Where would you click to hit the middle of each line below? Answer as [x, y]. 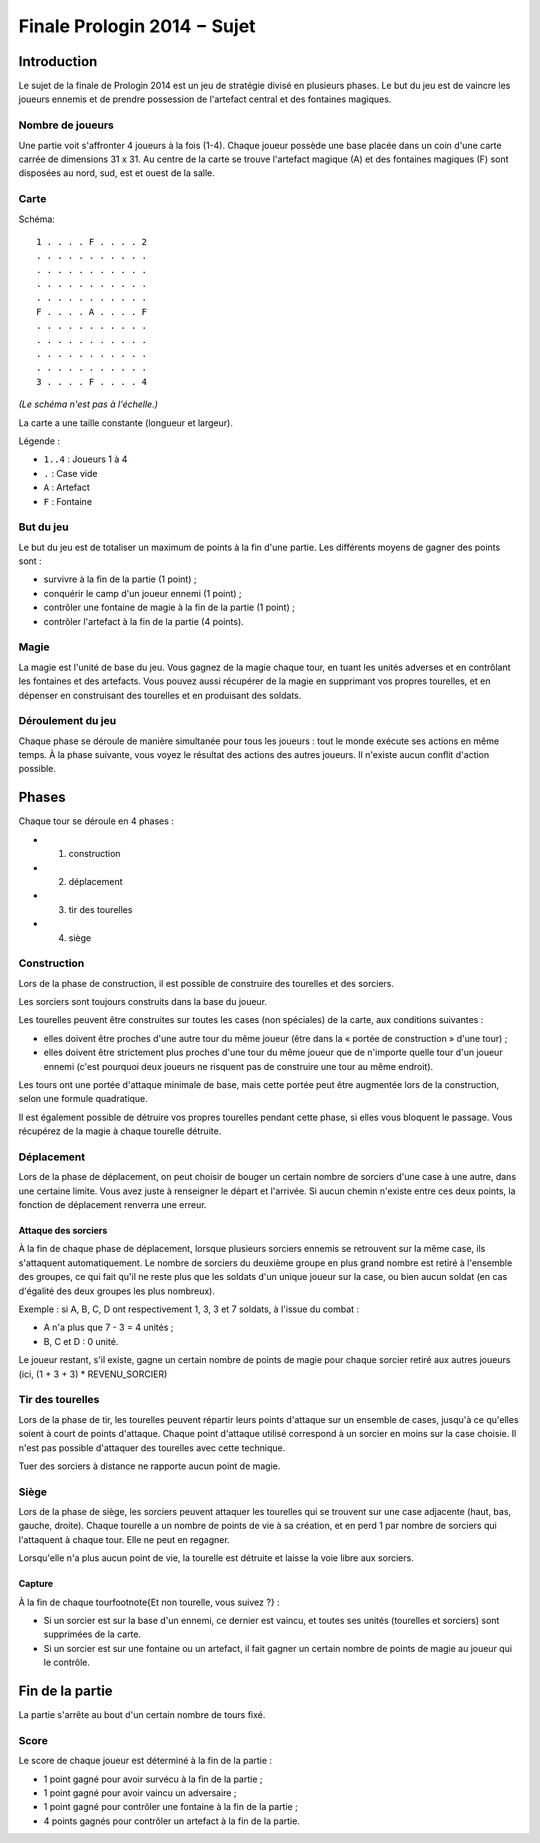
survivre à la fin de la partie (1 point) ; [120, 579]
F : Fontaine [68, 501]
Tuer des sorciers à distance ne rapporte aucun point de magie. [149, 1466]
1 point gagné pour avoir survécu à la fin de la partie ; [153, 1779]
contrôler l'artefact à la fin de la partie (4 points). [143, 621]
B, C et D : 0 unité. [81, 1341]
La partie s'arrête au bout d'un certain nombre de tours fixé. [142, 1715]
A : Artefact [66, 487]
